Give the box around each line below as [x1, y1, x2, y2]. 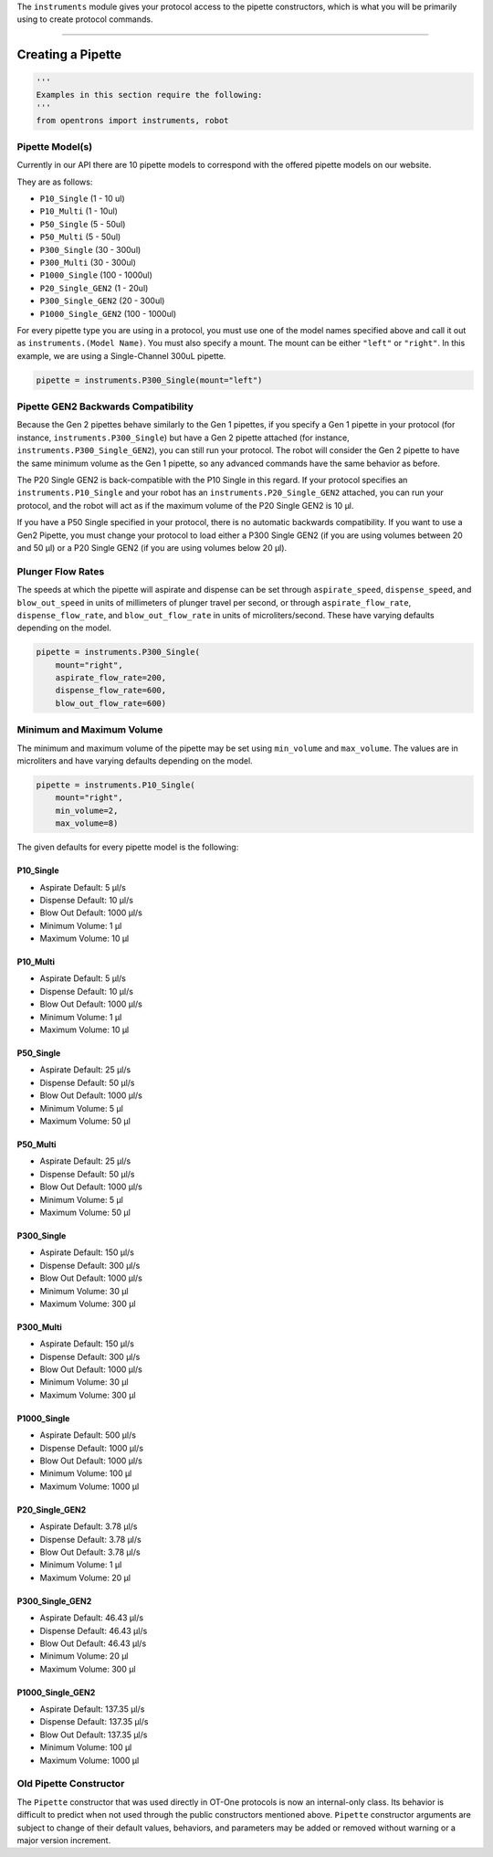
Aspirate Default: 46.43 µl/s [39, 1612, 144, 1623]
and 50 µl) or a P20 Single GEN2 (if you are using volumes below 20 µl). [16, 543, 288, 553]
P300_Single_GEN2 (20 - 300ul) [39, 295, 165, 306]
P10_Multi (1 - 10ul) [39, 206, 119, 216]
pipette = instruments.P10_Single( [36, 779, 195, 790]
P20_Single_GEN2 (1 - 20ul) [39, 282, 149, 293]
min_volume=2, [55, 805, 119, 816]
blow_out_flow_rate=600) [55, 698, 167, 708]
